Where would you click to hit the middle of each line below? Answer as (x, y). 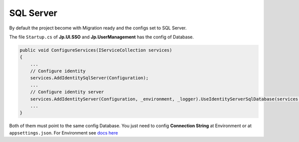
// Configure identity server (67, 92)
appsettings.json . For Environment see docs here (64, 133)
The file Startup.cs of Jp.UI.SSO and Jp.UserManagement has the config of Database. (101, 37)
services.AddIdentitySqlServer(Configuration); (89, 78)
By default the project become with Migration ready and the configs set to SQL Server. (98, 28)
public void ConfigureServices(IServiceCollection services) (96, 50)
